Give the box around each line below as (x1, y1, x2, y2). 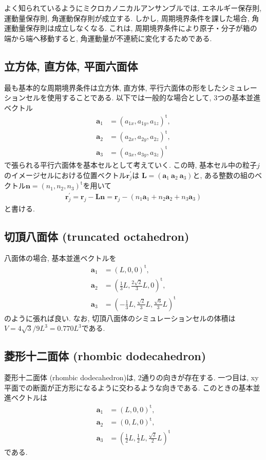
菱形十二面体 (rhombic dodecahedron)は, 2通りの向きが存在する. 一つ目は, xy (4, 372, 259, 383)
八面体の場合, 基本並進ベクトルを (4, 252, 117, 263)
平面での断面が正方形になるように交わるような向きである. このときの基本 (4, 382, 253, 393)
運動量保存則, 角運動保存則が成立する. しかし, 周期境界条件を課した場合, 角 (4, 12, 259, 23)
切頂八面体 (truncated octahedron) (4, 228, 189, 244)
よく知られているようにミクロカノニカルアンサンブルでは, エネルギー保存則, (4, 3, 262, 13)
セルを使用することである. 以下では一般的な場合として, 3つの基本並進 (25, 92, 261, 103)
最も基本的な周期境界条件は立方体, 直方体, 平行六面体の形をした (4, 82, 222, 93)
